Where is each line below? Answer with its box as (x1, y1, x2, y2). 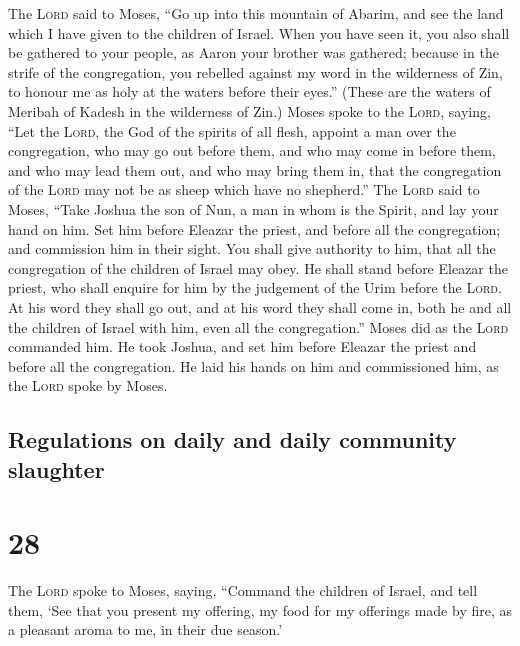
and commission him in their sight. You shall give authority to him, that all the (8, 238, 496, 259)
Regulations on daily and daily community (8, 424, 457, 455)
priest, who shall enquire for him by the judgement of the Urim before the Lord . (8, 277, 502, 298)
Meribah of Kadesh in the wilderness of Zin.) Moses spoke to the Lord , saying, (8, 100, 491, 121)
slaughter (8, 453, 105, 484)
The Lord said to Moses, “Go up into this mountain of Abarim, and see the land (8, 3, 504, 23)
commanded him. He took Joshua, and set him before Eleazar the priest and (8, 336, 477, 357)
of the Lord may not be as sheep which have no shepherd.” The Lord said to (8, 179, 480, 200)
